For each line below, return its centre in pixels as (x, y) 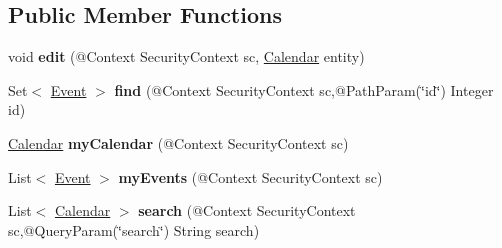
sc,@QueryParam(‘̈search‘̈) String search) (134, 229)
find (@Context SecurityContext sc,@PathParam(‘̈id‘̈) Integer (304, 89)
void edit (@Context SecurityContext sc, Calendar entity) (186, 56)
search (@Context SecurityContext (247, 210)
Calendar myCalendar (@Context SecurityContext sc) (178, 142)
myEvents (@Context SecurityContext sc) (250, 176)
